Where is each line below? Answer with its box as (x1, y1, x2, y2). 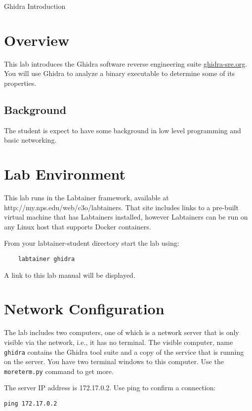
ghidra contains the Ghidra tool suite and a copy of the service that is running (4, 346, 244, 357)
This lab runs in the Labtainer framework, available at (4, 192, 169, 203)
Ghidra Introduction (4, 1, 66, 11)
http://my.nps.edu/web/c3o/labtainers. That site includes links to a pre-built (4, 202, 239, 212)
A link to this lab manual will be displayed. (4, 269, 135, 280)
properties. (4, 77, 37, 88)
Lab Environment (4, 164, 126, 184)
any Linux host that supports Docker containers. (4, 221, 151, 231)
